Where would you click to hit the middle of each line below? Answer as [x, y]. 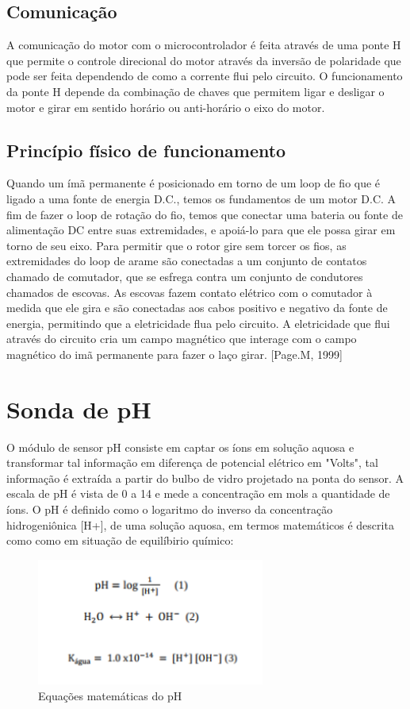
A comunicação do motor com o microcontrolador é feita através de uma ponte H [204, 45]
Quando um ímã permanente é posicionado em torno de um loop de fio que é [194, 183]
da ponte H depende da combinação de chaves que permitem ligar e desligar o [195, 91]
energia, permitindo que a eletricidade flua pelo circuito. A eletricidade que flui [198, 323]
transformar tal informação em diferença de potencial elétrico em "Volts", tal [192, 462]
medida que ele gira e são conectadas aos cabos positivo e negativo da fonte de [197, 308]
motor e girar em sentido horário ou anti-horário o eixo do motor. [166, 107]
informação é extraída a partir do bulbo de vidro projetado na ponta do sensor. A [205, 478]
